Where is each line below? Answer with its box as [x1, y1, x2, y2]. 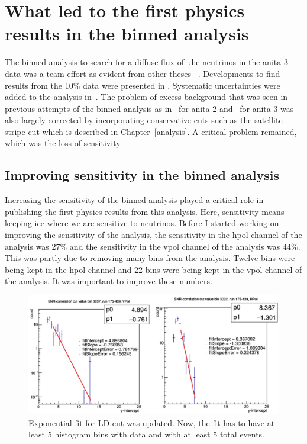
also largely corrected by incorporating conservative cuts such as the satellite [5, 114, 283, 126]
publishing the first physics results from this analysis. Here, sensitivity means [5, 205, 285, 217]
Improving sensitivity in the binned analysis [5, 166, 279, 184]
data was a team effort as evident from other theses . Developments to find [5, 67, 280, 79]
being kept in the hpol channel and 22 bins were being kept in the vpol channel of [5, 263, 302, 275]
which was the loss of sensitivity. [5, 137, 122, 149]
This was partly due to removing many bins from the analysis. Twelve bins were [5, 252, 295, 264]
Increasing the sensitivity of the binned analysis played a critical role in [5, 194, 264, 206]
